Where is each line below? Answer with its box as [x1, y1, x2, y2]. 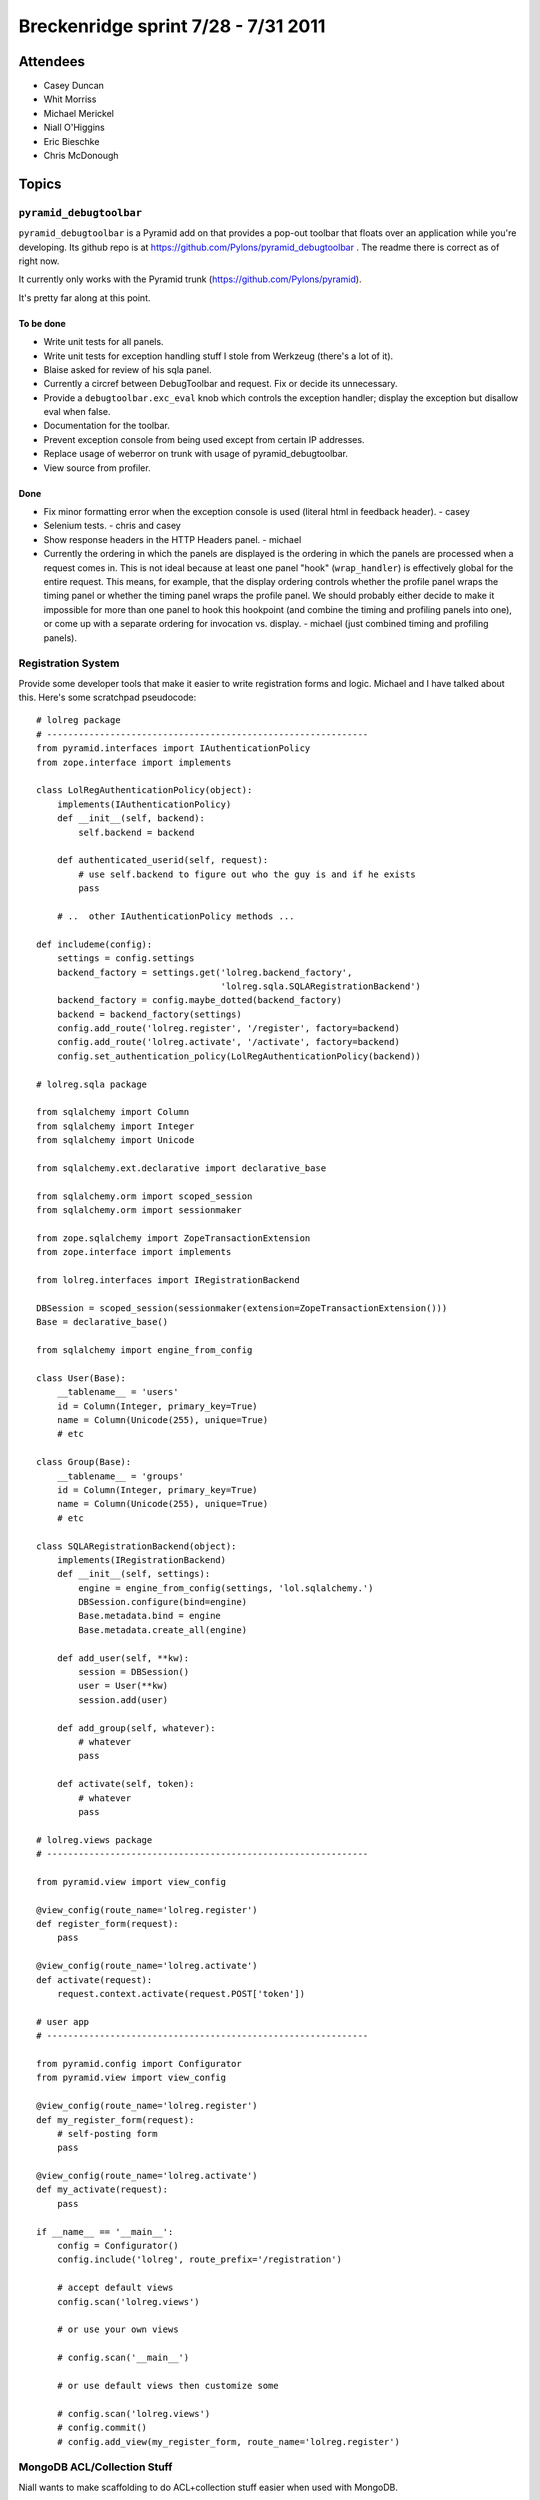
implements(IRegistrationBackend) [56, 1554, 227, 1565]
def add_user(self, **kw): [56, 1652, 190, 1664]
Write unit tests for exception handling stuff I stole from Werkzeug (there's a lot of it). [43, 350, 394, 362]
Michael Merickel [43, 107, 115, 119]
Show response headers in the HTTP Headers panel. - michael [43, 533, 302, 545]
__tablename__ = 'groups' [56, 1470, 185, 1482]
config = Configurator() [56, 2240, 179, 2252]
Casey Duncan [43, 80, 105, 92]
